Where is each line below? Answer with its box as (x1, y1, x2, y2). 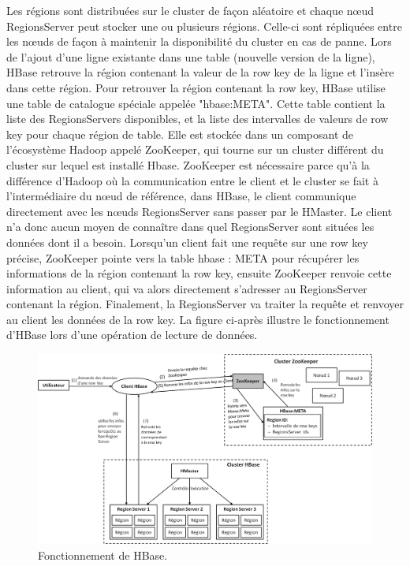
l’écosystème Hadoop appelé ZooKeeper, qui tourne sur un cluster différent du (6, 141, 384, 158)
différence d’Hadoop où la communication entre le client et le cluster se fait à (6, 172, 378, 188)
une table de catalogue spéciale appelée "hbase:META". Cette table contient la (6, 95, 386, 111)
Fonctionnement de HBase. (38, 547, 168, 564)
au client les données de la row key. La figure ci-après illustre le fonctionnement (6, 311, 389, 327)
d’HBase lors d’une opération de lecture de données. (6, 326, 258, 343)
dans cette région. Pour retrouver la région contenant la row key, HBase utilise (6, 79, 386, 95)
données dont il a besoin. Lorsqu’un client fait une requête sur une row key (6, 233, 368, 250)
